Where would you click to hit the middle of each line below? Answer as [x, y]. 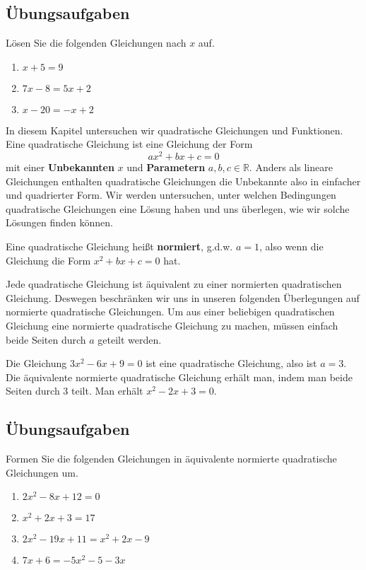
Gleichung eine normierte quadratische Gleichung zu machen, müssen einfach [172, 325]
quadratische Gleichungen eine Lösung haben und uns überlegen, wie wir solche [178, 208]
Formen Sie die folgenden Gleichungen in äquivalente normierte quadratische [171, 459]
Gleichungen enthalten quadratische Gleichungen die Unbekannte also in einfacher [183, 181]
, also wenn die [291, 246]
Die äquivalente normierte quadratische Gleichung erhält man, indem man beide [179, 377]
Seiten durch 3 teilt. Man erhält [75, 391]
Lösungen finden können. [59, 222]
